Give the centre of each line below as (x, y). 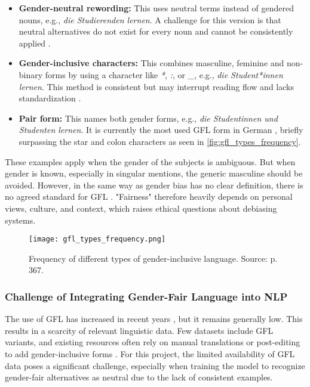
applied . (35, 43)
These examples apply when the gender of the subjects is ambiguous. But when (150, 161)
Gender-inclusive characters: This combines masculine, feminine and (151, 63)
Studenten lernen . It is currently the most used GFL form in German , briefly (161, 130)
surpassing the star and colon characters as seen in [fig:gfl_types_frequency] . (160, 141)
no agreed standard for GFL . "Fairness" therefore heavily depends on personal (149, 196)
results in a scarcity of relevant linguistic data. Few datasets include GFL (139, 330)
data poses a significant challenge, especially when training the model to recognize (155, 365)
